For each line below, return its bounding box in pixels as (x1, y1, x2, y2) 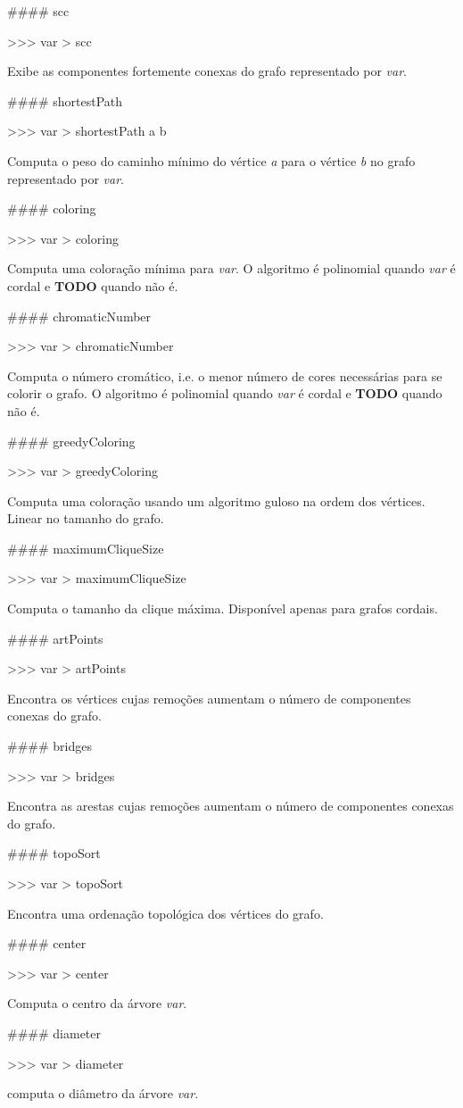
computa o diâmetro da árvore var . (7, 1084, 199, 1103)
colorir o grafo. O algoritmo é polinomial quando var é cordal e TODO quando (7, 384, 442, 403)
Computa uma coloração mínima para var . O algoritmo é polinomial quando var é (7, 259, 456, 278)
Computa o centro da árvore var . (7, 994, 187, 1012)
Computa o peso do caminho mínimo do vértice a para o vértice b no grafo (7, 151, 416, 170)
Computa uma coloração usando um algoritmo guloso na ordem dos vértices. (7, 491, 426, 510)
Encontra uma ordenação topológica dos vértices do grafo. (7, 904, 324, 922)
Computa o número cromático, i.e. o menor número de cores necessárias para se (7, 366, 442, 385)
